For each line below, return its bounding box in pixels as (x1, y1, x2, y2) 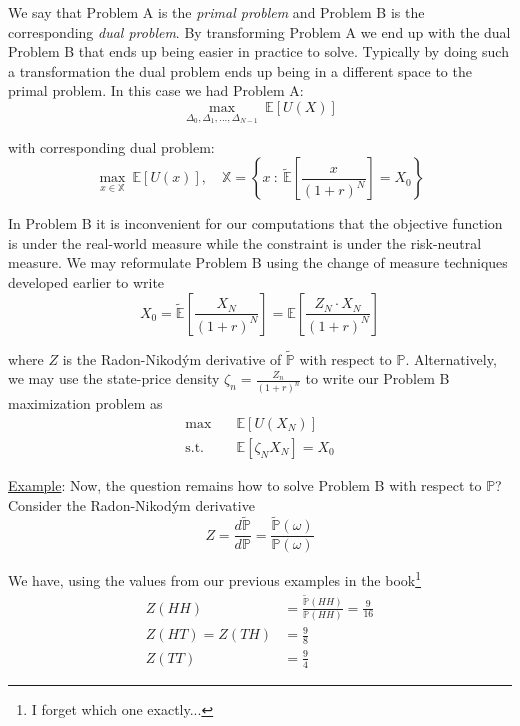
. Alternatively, (405, 348, 497, 369)
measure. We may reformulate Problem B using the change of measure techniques (8, 252, 508, 273)
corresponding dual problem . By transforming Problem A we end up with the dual (8, 21, 511, 42)
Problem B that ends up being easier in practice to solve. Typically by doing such (8, 41, 509, 62)
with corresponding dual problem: (8, 136, 215, 157)
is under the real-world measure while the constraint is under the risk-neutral (8, 232, 482, 253)
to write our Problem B (305, 368, 450, 389)
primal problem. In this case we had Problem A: (8, 80, 304, 101)
